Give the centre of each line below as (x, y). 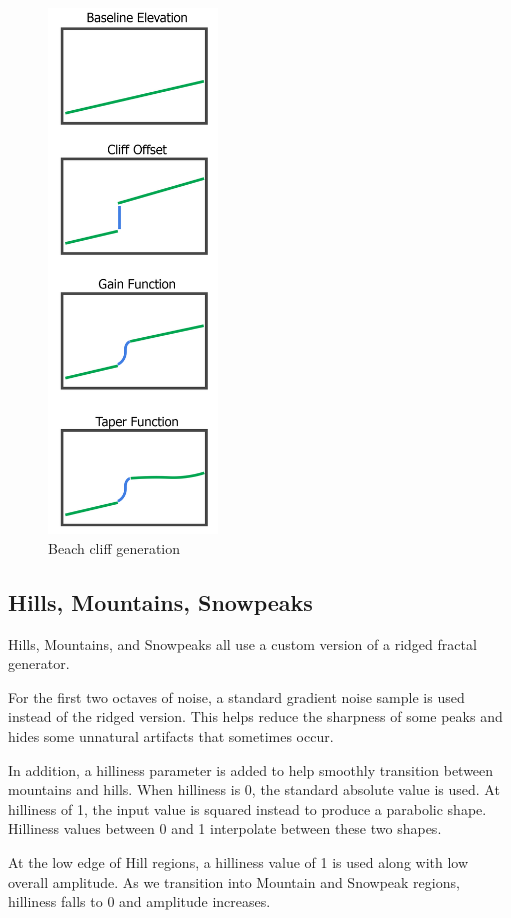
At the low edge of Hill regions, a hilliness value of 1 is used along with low (238, 861)
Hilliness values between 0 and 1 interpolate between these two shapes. (225, 828)
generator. (39, 663)
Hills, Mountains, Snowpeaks (160, 601)
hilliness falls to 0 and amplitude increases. (139, 901)
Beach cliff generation (114, 547)
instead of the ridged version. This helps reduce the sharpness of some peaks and (255, 716)
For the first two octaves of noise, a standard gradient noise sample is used (236, 696)
